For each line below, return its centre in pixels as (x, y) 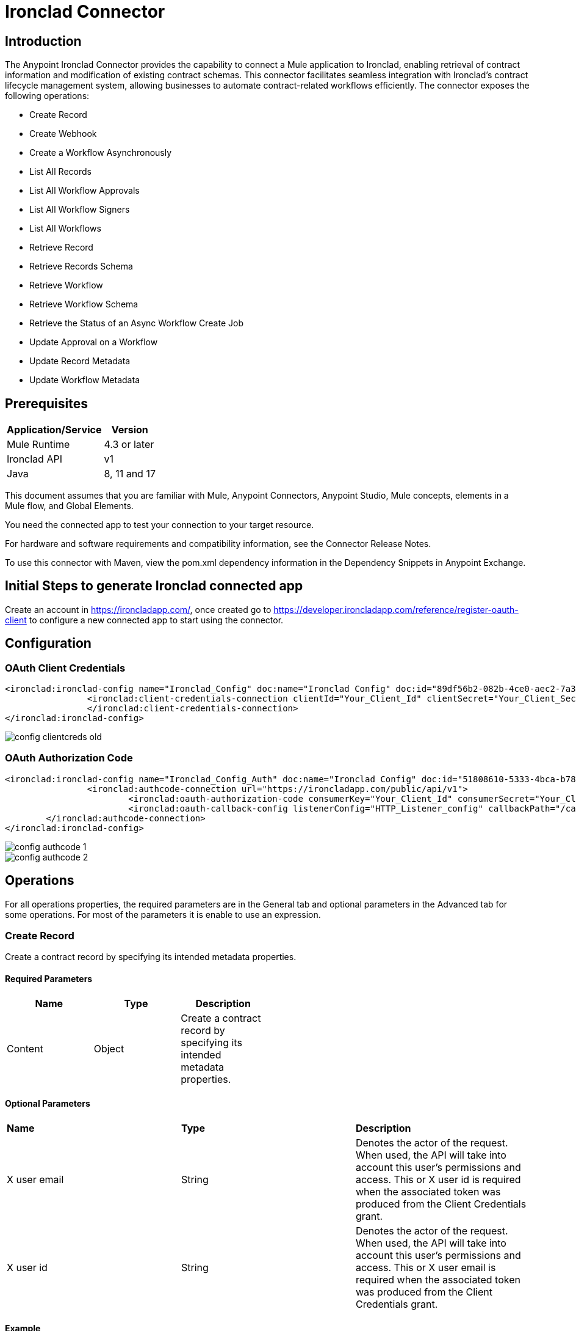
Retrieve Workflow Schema (84, 304)
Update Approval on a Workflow (94, 342)
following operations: (47, 96)
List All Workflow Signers (80, 210)
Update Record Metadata (80, 361)
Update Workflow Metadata (85, 380)
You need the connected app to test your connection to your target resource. (160, 525)
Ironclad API (34, 459)
